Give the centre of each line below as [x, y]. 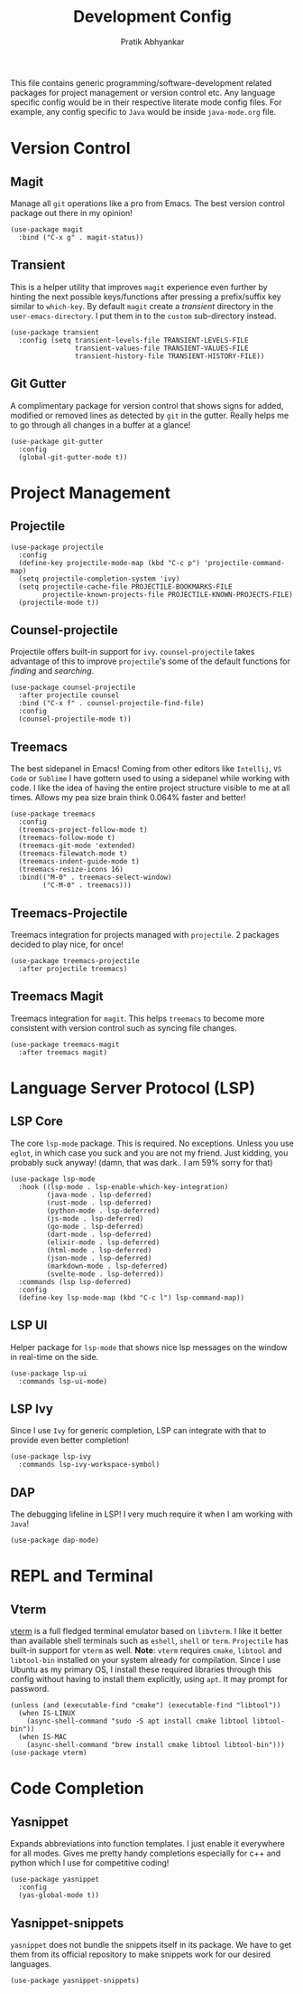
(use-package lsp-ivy [51, 1457]
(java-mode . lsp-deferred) [99, 1195]
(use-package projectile [57, 547]
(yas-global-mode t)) [59, 1895]
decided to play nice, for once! [67, 944]
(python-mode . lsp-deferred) [103, 1210]
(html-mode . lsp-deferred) [99, 1250]
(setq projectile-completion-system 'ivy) [99, 579]
